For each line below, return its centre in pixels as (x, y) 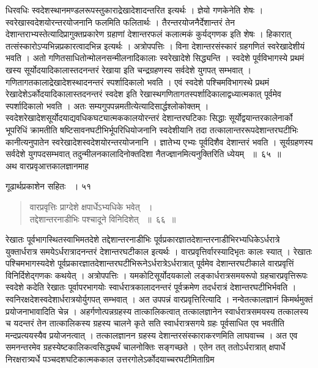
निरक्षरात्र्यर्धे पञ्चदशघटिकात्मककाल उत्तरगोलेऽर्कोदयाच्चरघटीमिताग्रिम (110, 359)
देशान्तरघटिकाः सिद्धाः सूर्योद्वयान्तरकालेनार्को (227, 118)
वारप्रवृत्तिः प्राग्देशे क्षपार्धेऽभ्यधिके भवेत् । (91, 206)
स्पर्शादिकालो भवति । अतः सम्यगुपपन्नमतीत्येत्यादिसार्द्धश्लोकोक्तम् (103, 105)
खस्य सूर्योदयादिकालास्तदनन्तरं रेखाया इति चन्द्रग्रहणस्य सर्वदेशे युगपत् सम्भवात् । (128, 69)
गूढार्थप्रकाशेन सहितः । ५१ (49, 186)
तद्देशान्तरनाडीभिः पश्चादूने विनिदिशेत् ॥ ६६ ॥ (103, 219)
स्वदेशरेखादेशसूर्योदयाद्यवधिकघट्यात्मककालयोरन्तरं (83, 118)
